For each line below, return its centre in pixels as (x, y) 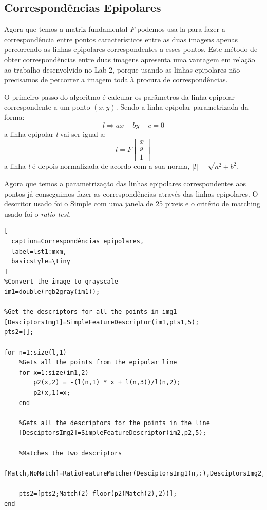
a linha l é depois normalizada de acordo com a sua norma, (97, 166)
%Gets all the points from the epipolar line (98, 363)
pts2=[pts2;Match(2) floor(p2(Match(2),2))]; (98, 493)
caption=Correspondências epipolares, (78, 242)
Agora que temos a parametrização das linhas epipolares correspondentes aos (125, 183)
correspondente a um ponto (47, 107)
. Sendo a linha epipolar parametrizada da (182, 107)
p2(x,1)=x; (52, 392)
